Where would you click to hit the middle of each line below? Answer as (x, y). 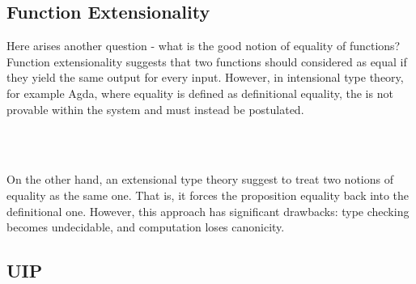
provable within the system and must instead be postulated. (155, 109)
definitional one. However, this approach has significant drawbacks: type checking (208, 211)
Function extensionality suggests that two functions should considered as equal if (207, 61)
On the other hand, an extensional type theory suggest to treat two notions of (200, 179)
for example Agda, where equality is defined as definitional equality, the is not (200, 93)
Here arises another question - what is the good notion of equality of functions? (204, 46)
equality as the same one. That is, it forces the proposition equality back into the (208, 195)
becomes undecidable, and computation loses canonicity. (146, 227)
